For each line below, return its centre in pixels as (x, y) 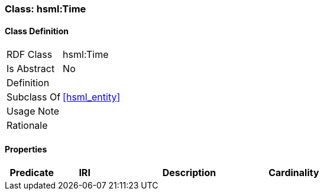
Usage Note (33, 111)
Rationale (27, 126)
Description (189, 173)
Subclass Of (34, 97)
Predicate (32, 173)
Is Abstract (31, 69)
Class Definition (37, 31)
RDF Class (30, 55)
